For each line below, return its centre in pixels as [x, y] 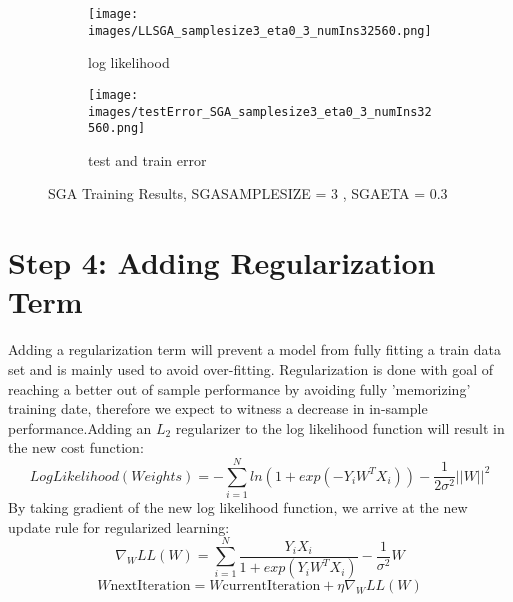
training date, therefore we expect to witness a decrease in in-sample [218, 408]
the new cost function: [76, 447]
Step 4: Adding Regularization [222, 262]
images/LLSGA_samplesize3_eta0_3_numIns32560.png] [260, 30]
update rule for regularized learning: [119, 526]
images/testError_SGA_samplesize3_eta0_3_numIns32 [260, 111]
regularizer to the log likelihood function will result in [340, 427]
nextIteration [150, 586]
